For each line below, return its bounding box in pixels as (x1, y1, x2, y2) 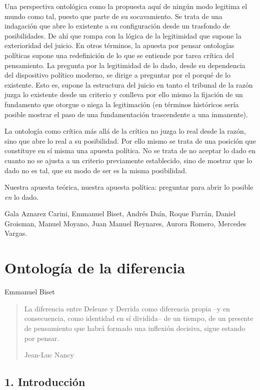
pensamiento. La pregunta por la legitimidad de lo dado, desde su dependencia (4, 60, 245, 70)
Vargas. (4, 228, 27, 238)
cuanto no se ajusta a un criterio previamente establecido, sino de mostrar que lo (4, 155, 252, 165)
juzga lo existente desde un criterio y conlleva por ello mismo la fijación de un (4, 89, 243, 100)
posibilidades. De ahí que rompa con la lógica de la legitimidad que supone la (4, 30, 241, 41)
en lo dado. (4, 191, 38, 202)
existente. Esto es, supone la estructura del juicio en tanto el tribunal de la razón (4, 79, 253, 90)
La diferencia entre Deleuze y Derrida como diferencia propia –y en (24, 303, 230, 313)
